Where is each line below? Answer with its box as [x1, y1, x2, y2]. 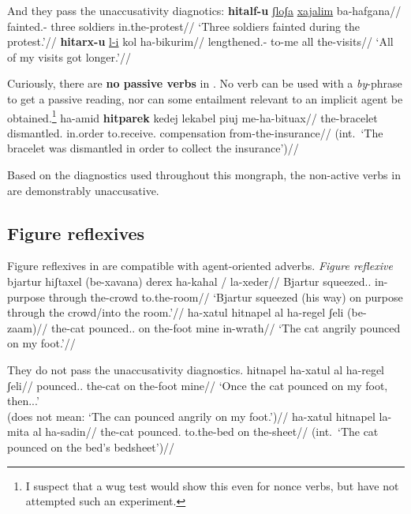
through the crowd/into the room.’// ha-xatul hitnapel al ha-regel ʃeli [7, 304, 344, 321]
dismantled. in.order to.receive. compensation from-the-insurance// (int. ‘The [7, 124, 383, 141]
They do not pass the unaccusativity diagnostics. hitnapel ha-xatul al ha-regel [7, 361, 385, 377]
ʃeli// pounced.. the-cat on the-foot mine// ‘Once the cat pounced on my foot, [7, 377, 388, 393]
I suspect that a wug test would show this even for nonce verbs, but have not [25, 477, 399, 493]
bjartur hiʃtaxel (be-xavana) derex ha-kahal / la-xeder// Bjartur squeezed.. [7, 272, 372, 289]
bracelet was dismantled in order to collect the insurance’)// [7, 140, 299, 156]
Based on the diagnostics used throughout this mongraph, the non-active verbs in [7, 167, 401, 182]
